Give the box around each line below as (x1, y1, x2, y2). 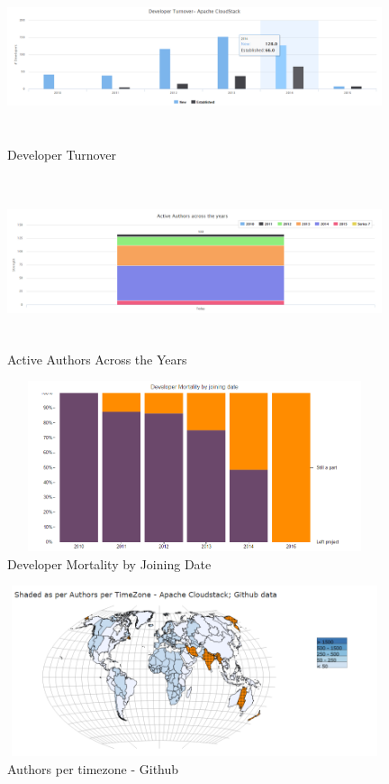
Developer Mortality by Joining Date (7, 554, 212, 573)
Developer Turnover (7, 144, 116, 163)
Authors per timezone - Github (7, 760, 179, 779)
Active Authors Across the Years (7, 349, 187, 368)
